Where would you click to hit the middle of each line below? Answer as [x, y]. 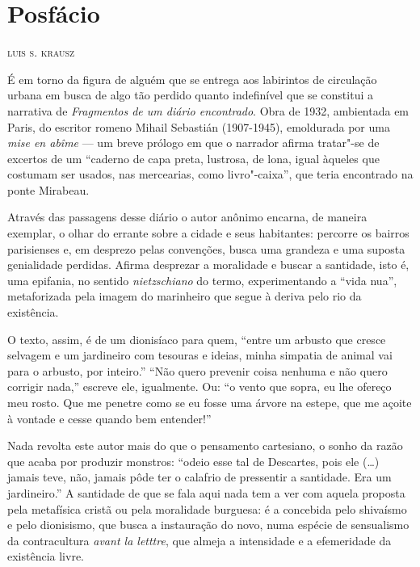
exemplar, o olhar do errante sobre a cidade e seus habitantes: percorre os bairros [208, 233]
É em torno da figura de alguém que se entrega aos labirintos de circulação [192, 79]
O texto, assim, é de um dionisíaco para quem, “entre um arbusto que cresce [197, 339]
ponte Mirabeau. [48, 189]
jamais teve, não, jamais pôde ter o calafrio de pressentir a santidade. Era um [199, 477]
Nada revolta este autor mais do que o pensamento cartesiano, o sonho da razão [205, 445]
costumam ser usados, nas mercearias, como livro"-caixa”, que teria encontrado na [210, 174]
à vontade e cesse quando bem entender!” [109, 418]
